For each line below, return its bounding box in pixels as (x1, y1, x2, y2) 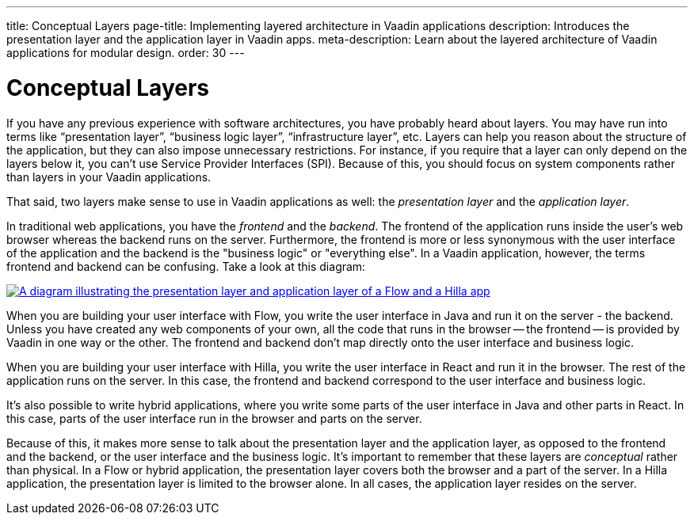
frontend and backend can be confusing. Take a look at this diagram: (6, 259, 366, 273)
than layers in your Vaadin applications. (6, 169, 212, 184)
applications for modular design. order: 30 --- (6, 46, 245, 59)
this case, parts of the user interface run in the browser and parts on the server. (6, 411, 422, 425)
